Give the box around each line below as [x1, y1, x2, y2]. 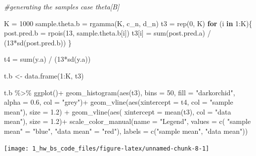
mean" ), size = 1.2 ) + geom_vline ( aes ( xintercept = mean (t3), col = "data [4, 106, 231, 117]
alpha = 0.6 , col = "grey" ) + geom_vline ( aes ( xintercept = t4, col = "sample [4, 97, 233, 107]
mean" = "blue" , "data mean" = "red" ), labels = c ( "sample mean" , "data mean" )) [4, 125, 248, 136]
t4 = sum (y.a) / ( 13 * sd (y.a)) [4, 54, 91, 64]
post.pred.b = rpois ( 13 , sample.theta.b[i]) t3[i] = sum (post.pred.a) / [4, 28, 211, 38]
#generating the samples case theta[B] [4, 1, 120, 11]
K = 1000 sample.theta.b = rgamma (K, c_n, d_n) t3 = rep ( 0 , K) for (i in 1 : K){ [4, 18, 253, 28]
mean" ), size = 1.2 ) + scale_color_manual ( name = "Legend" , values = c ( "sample [4, 116, 251, 126]
